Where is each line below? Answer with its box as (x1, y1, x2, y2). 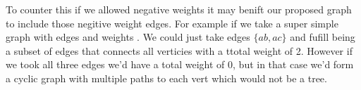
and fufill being (290, 30, 355, 44)
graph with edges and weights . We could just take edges (6, 30, 250, 44)
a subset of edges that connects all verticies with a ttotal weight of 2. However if (6, 43, 353, 58)
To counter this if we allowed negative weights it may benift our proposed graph (6, 2, 352, 16)
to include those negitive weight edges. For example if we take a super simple (6, 15, 338, 30)
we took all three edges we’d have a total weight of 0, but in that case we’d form (6, 57, 354, 72)
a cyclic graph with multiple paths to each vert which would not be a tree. (6, 70, 327, 85)
